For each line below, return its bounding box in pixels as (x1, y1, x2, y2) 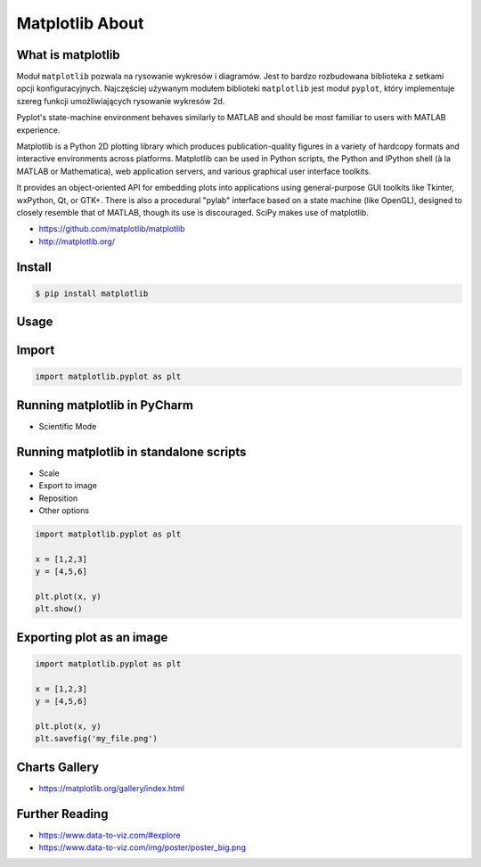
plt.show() (35, 604, 83, 614)
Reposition (38, 493, 78, 503)
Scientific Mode (38, 421, 97, 431)
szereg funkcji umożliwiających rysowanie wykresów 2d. (16, 95, 225, 106)
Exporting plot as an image (16, 629, 168, 645)
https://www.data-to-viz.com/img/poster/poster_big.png (38, 842, 247, 853)
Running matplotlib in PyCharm (16, 397, 193, 413)
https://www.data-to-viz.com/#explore (38, 830, 182, 840)
